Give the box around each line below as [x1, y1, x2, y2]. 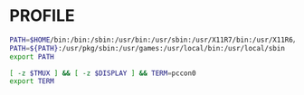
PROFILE [9, 5, 75, 26]
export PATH [9, 52, 54, 62]
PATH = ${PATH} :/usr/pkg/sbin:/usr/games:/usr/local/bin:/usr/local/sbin [9, 43, 285, 52]
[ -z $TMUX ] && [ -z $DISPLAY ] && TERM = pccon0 [9, 69, 196, 78]
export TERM [9, 77, 54, 86]
